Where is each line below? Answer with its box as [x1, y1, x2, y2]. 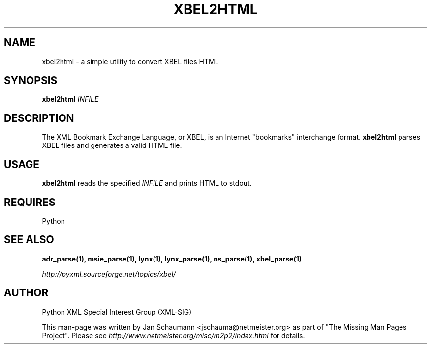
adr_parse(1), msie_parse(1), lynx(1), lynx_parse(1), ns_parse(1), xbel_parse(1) [42, 254, 302, 263]
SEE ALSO [4, 233, 54, 246]
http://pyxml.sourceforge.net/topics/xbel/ [42, 269, 176, 278]
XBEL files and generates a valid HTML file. [42, 141, 182, 150]
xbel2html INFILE [42, 95, 99, 104]
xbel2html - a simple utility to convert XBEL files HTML [42, 57, 219, 66]
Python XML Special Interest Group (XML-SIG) [42, 307, 192, 316]
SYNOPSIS [4, 74, 58, 87]
